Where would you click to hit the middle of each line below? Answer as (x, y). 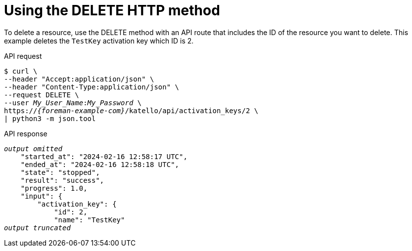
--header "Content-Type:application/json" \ (92, 87)
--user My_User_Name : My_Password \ (73, 103)
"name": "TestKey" (90, 220)
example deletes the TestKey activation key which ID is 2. (99, 41)
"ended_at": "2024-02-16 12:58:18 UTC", (100, 164)
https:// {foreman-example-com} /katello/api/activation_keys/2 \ (131, 110)
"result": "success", (62, 180)
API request (23, 56)
